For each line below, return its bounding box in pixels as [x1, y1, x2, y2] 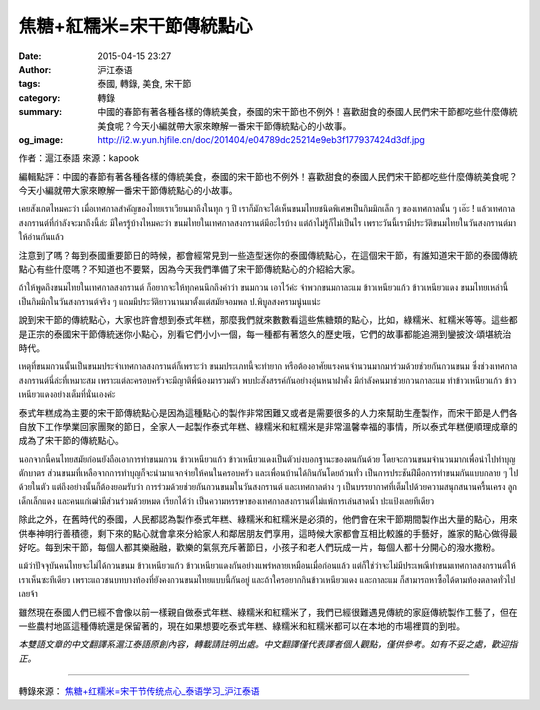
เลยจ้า [18, 588, 39, 600]
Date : [18, 50, 42, 62]
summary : [18, 106, 63, 118]
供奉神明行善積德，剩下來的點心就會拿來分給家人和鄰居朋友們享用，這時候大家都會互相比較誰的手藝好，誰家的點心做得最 [18, 527, 518, 539]
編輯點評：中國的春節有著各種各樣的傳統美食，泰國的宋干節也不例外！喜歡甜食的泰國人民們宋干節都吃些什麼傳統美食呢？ [18, 170, 518, 182]
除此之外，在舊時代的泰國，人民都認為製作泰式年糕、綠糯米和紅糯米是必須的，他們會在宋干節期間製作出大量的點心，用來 [18, 513, 518, 525]
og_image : [18, 133, 64, 145]
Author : [18, 63, 52, 75]
